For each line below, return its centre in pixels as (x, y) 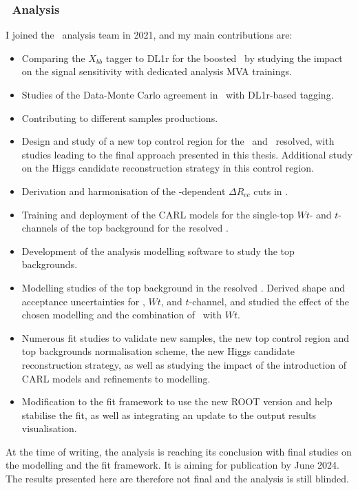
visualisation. (49, 428)
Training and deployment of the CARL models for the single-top (158, 214)
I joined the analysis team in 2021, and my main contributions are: (149, 35)
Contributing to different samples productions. (120, 118)
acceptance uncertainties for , (83, 301)
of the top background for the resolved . (145, 228)
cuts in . (271, 191)
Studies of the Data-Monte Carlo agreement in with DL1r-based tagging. (178, 94)
